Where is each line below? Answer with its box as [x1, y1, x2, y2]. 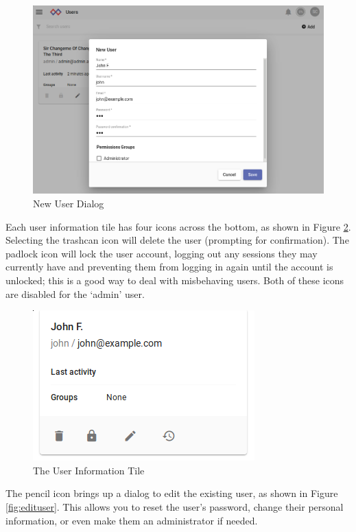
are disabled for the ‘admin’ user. [5, 286, 145, 301]
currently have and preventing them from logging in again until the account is [5, 259, 333, 274]
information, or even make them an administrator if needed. [5, 513, 258, 527]
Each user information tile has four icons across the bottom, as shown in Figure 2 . [5, 219, 351, 233]
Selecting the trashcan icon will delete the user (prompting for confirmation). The [5, 233, 349, 247]
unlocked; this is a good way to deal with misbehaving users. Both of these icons [5, 273, 344, 288]
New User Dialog [33, 196, 104, 211]
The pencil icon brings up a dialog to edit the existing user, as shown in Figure [5, 486, 338, 500]
